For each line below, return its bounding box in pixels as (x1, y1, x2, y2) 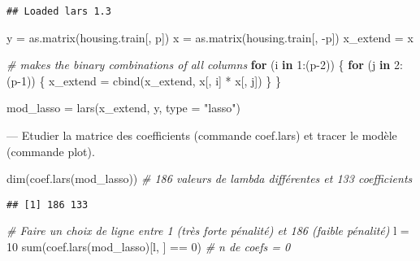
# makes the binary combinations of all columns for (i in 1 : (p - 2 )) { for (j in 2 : (6, 56, 403, 73)
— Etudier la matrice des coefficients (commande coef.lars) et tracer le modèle (6, 127, 397, 144)
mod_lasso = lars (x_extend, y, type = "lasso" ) (6, 99, 240, 116)
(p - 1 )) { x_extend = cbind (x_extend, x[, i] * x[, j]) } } (6, 72, 282, 89)
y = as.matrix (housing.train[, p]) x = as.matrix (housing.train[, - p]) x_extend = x (6, 28, 414, 46)
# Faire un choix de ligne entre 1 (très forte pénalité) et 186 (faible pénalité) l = (6, 222, 409, 239)
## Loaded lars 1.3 (6, 6, 111, 17)
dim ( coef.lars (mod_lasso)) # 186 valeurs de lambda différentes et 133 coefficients (6, 170, 413, 187)
